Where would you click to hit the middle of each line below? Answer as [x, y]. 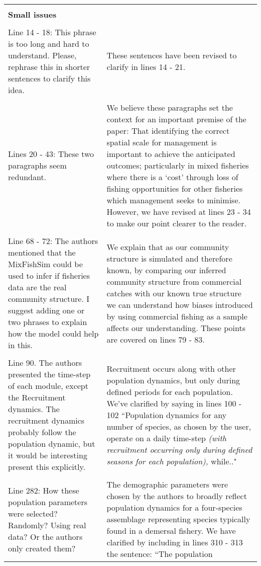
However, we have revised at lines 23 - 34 [179, 212]
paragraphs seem [37, 165]
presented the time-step [49, 374]
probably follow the [42, 432]
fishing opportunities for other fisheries [175, 188]
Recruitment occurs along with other [171, 368]
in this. [20, 345]
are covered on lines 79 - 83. [156, 339]
